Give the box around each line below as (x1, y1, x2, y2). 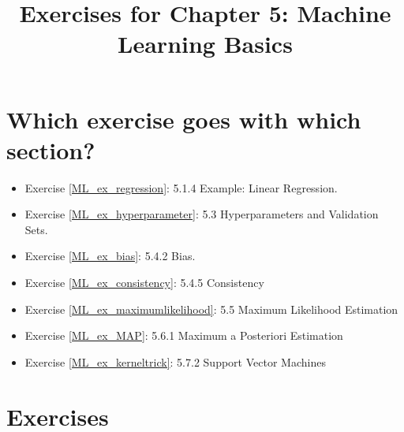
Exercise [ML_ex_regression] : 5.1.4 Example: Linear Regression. (24, 179, 338, 196)
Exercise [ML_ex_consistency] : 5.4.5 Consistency (24, 274, 264, 291)
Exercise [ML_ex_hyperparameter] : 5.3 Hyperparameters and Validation (24, 206, 379, 222)
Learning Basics (118, 28, 293, 60)
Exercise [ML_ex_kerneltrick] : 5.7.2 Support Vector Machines (24, 353, 326, 370)
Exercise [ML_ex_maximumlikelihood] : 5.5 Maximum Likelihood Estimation (24, 300, 398, 317)
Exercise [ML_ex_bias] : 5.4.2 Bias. (24, 248, 196, 264)
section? (6, 133, 95, 166)
